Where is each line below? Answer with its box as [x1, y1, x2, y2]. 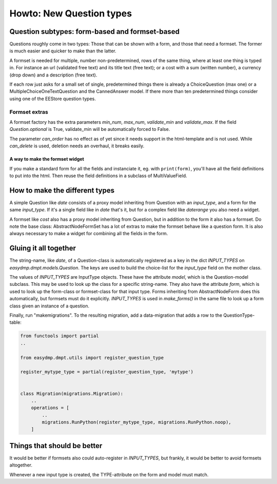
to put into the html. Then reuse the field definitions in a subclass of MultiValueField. [9, 172, 187, 179]
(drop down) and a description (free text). [9, 72, 97, 78]
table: [9, 319, 22, 325]
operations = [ [31, 405, 69, 411]
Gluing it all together [9, 244, 76, 253]
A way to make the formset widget [9, 156, 84, 162]
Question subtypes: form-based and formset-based [9, 27, 180, 36]
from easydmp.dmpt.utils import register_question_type [20, 355, 164, 360]
